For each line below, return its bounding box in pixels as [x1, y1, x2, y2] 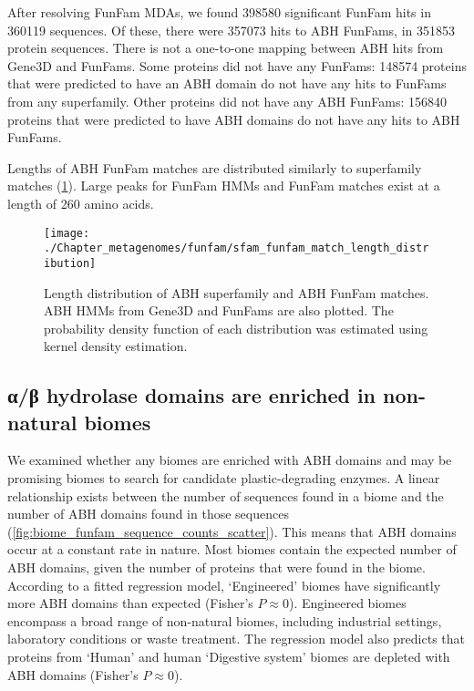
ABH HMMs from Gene [44, 301, 178, 320]
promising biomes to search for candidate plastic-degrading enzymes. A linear [7, 469, 440, 488]
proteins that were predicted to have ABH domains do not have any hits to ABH [7, 109, 460, 129]
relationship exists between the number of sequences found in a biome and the [7, 486, 444, 505]
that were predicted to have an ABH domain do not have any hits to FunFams [7, 74, 447, 93]
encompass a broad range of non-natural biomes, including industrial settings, [7, 611, 442, 630]
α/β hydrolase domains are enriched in [7, 381, 376, 409]
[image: [44, 226, 90, 240]
